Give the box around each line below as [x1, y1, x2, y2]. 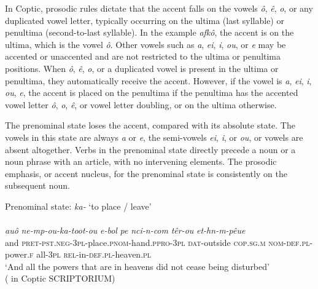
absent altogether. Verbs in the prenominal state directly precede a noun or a [5, 143, 296, 156]
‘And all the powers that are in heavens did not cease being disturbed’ [5, 259, 270, 272]
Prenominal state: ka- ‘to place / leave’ [5, 199, 152, 212]
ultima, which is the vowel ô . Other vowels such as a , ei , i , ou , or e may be [5, 38, 286, 50]
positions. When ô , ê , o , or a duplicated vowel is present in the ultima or [5, 61, 279, 74]
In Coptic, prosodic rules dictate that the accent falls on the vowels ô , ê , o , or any [5, 2, 313, 14]
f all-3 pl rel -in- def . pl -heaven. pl [29, 248, 152, 261]
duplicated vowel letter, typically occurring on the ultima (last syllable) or [5, 14, 284, 26]
